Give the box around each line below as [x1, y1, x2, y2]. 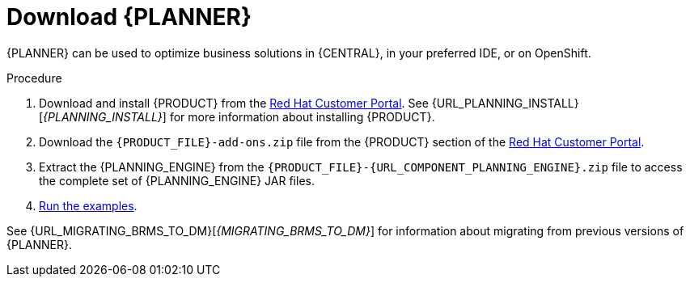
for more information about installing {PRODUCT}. [169, 109, 435, 124]
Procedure [6, 70, 62, 85]
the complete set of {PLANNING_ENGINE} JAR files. [39, 173, 315, 188]
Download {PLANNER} [6, 3, 252, 31]
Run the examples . [39, 198, 138, 213]
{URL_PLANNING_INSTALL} [431, 95, 579, 110]
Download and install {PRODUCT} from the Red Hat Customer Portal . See [39, 95, 429, 110]
